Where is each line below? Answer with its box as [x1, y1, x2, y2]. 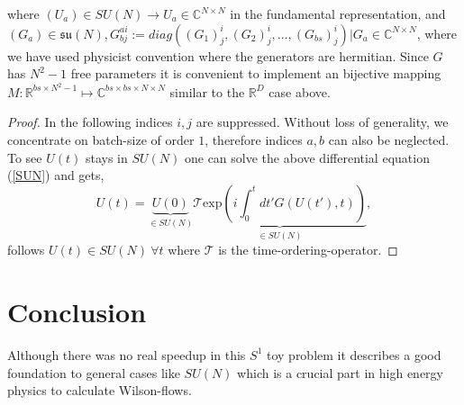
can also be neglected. [328, 130, 450, 149]
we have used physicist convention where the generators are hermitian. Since [7, 46, 429, 65]
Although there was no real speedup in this [7, 345, 246, 364]
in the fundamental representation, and [230, 4, 446, 22]
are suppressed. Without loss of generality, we [196, 112, 449, 131]
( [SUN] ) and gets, [7, 166, 105, 184]
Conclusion [7, 293, 147, 330]
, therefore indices [205, 130, 303, 149]
